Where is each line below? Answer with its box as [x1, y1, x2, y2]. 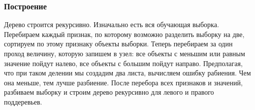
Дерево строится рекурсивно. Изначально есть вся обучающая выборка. [4, 19, 219, 30]
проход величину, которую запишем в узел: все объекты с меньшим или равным [4, 48, 245, 58]
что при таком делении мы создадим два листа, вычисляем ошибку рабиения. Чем [4, 68, 251, 78]
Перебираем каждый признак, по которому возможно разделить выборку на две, [4, 29, 245, 39]
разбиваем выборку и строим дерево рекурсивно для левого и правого [4, 87, 214, 97]
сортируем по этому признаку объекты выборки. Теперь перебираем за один [4, 38, 233, 49]
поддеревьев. [4, 96, 42, 107]
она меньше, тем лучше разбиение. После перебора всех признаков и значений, [4, 77, 243, 87]
